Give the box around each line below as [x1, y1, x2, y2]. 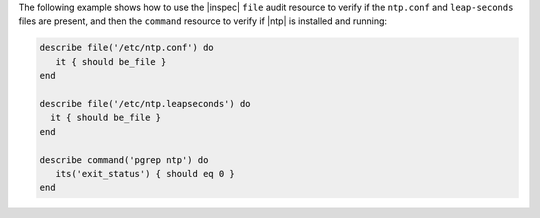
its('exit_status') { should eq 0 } [55, 168, 235, 179]
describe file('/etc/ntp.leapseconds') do [39, 98, 251, 109]
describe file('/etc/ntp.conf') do [39, 42, 214, 54]
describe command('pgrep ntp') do [39, 154, 209, 165]
